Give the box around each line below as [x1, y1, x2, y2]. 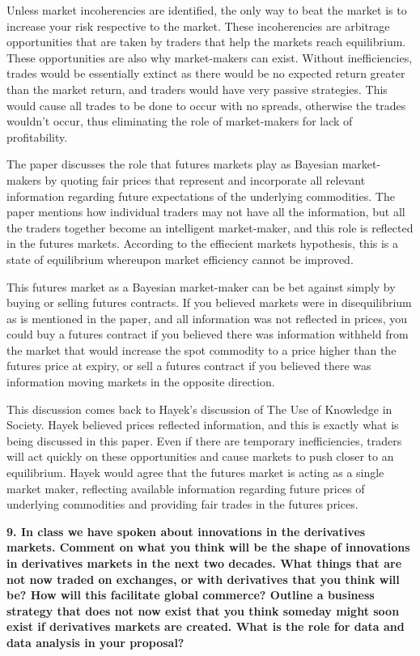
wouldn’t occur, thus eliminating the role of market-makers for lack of [6, 113, 353, 130]
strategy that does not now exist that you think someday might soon [6, 602, 400, 619]
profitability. [6, 128, 68, 145]
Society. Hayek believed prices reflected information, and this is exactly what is [6, 416, 399, 433]
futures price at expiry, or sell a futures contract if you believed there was [6, 357, 371, 374]
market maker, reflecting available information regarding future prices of [6, 479, 365, 496]
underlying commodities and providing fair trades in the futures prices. [6, 496, 358, 513]
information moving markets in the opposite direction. [6, 373, 275, 390]
